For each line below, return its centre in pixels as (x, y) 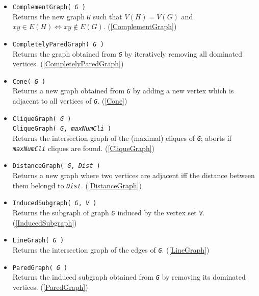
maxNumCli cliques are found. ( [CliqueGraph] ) (84, 148)
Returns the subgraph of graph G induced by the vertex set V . (109, 212)
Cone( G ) (29, 81)
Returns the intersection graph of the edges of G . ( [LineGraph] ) (111, 249)
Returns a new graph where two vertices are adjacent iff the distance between (134, 175)
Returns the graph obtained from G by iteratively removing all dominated (127, 53)
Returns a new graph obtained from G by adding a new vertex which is (123, 91)
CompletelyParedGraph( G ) (58, 44)
